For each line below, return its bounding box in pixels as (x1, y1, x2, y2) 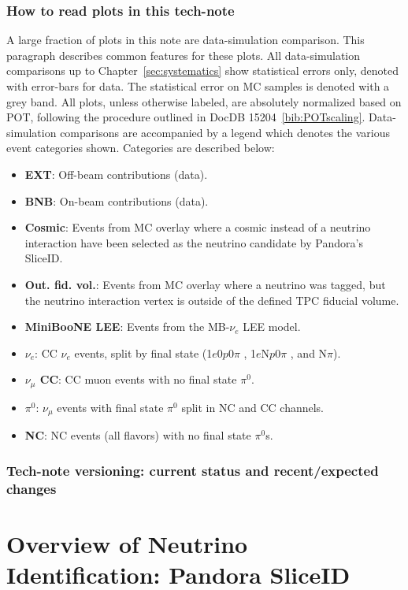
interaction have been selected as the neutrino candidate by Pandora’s (24, 234, 363, 250)
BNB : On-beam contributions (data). (24, 192, 209, 209)
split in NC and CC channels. (181, 399, 325, 415)
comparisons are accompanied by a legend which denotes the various (60, 124, 390, 140)
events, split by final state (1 (74, 344, 213, 361)
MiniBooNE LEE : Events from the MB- (24, 318, 230, 335)
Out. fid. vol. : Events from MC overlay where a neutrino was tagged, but (24, 276, 386, 292)
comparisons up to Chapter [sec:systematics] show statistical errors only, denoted (6, 62, 399, 79)
